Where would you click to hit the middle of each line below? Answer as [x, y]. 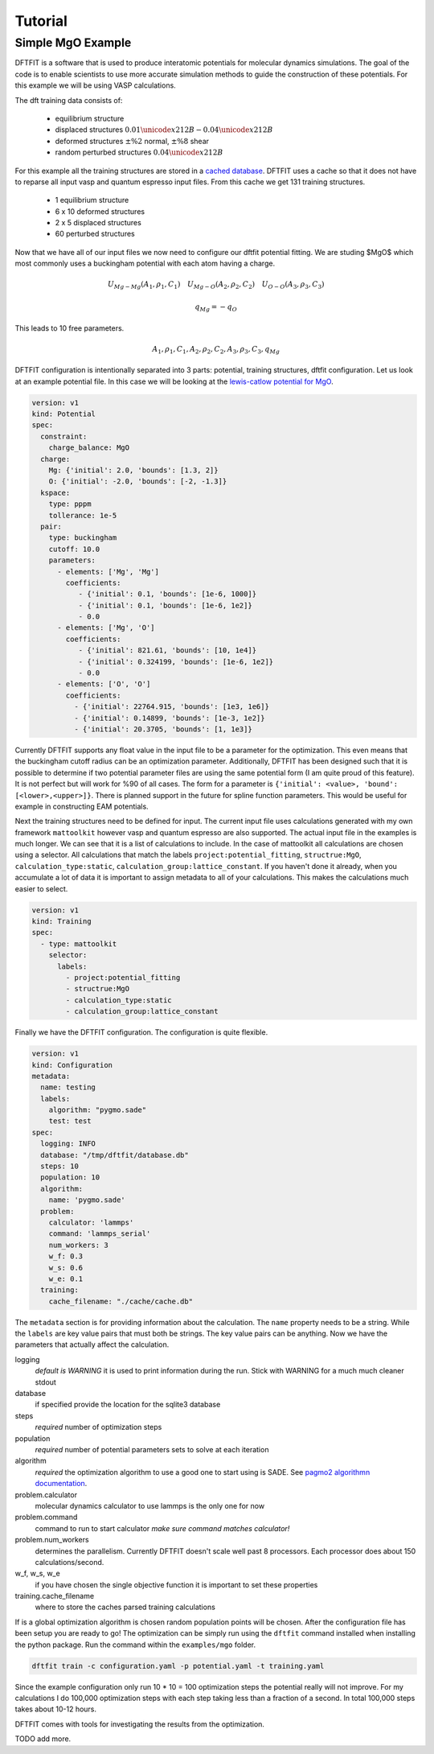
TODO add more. [43, 1739]
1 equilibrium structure [92, 200]
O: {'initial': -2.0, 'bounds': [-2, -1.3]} [138, 482]
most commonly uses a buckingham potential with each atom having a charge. [145, 264]
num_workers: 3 [78, 1245]
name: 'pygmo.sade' [87, 1200]
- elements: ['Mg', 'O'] [106, 628]
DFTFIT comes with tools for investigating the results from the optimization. [140, 1724]
